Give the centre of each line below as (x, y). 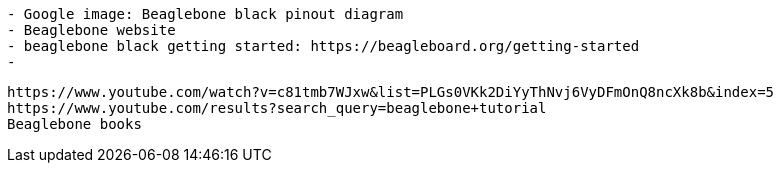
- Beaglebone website (91, 30)
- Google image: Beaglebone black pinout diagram (205, 14)
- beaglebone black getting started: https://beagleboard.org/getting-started (323, 46)
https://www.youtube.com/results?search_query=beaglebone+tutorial (277, 108)
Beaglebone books (74, 124)
